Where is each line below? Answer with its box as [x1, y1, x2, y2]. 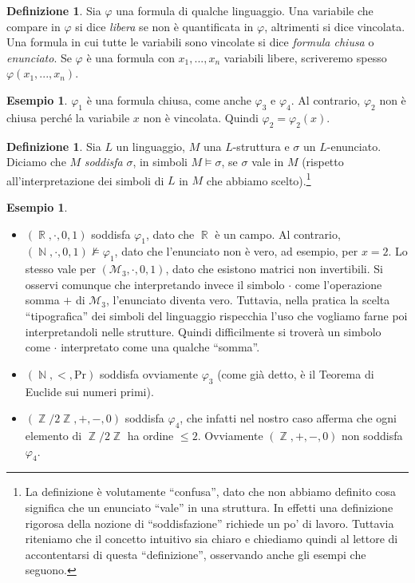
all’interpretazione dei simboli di [6, 172, 164, 188]
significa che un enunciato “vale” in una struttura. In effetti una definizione [25, 498, 393, 515]
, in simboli [132, 153, 188, 170]
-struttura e [232, 137, 290, 154]
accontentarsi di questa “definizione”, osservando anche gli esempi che [25, 545, 366, 562]
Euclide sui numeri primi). [25, 383, 154, 399]
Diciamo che [6, 153, 66, 170]
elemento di [25, 426, 82, 443]
